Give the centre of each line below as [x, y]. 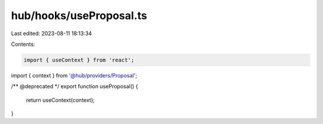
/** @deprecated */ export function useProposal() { [74, 86]
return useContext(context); [60, 100]
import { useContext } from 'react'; [79, 60]
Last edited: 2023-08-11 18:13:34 [51, 33]
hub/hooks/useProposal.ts [79, 15]
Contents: [23, 44]
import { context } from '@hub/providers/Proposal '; [74, 75]
